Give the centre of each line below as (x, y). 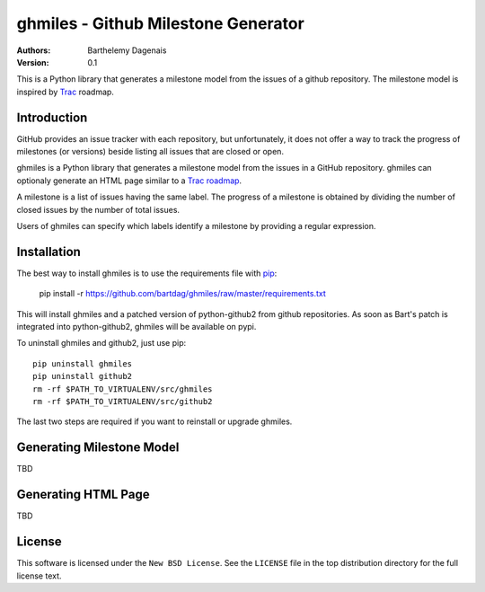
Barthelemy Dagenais (127, 50)
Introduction (52, 117)
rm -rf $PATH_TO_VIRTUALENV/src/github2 (123, 401)
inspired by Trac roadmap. (65, 92)
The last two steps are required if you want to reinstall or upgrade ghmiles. (154, 421)
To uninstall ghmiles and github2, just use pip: (101, 343)
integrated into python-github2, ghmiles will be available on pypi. (137, 327)
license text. (39, 576)
